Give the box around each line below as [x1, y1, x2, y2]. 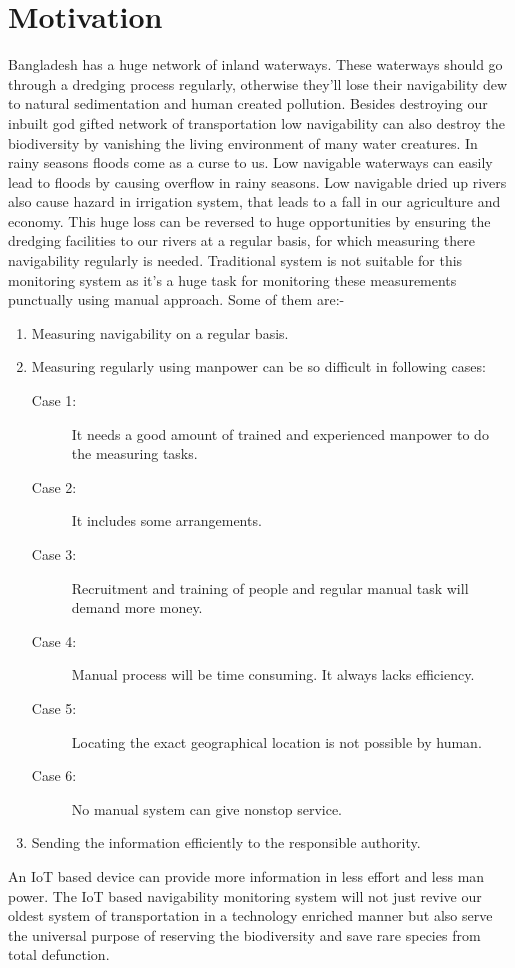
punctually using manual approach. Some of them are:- [8, 289, 345, 310]
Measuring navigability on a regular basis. [31, 322, 289, 343]
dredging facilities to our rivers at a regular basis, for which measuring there [8, 230, 476, 251]
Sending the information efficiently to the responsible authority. [31, 832, 421, 853]
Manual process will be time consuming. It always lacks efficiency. [71, 664, 475, 685]
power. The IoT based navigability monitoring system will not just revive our [8, 885, 482, 906]
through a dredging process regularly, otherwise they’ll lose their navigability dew [8, 73, 508, 94]
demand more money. [71, 597, 203, 618]
